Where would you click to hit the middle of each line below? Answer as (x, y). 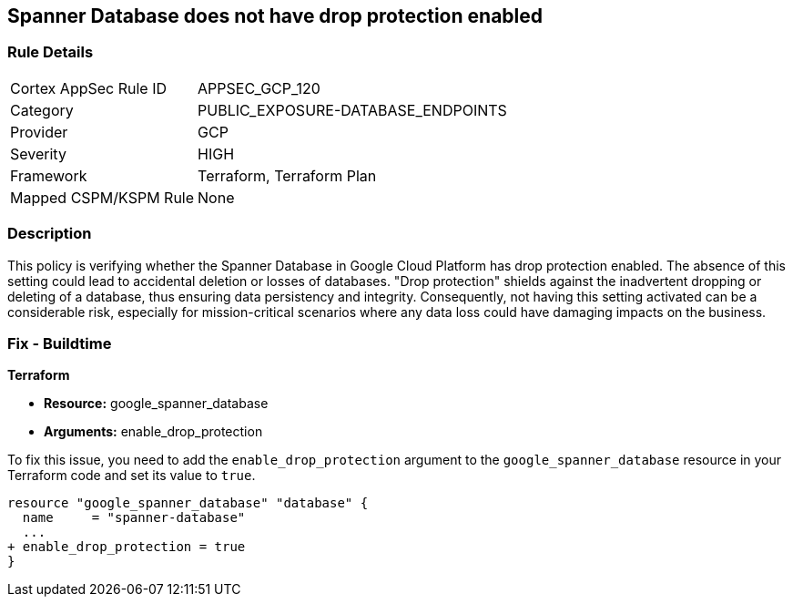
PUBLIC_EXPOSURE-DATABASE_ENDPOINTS (352, 110)
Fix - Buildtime (60, 343)
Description (50, 234)
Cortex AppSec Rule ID (89, 88)
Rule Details (51, 52)
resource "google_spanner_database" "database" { (188, 503)
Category (42, 110)
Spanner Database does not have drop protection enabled (275, 16)
